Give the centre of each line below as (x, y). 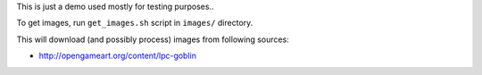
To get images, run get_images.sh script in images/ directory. (135, 23)
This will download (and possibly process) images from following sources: (153, 39)
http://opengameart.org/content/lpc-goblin (117, 56)
